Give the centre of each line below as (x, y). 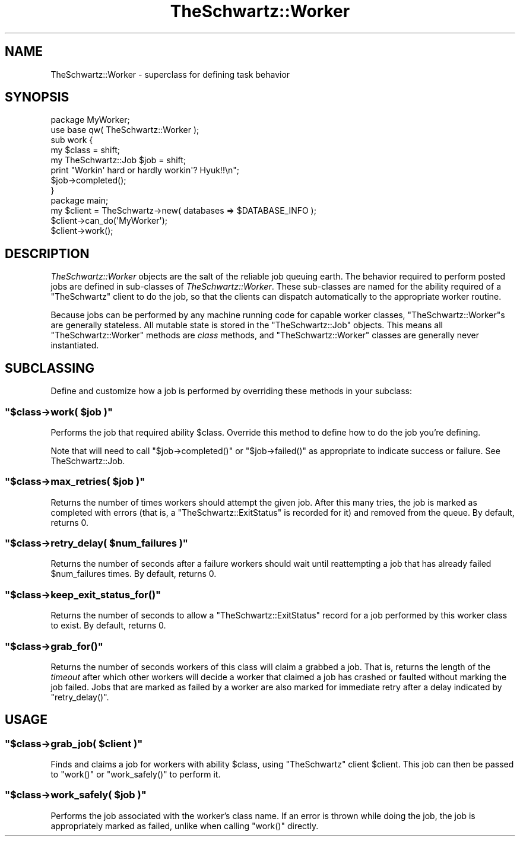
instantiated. (75, 345)
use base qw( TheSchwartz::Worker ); (125, 130)
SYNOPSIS (37, 97)
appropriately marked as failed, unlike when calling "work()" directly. (185, 826)
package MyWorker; (90, 120)
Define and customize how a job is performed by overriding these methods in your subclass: (231, 391)
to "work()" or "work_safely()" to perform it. (136, 775)
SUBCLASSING (50, 368)
